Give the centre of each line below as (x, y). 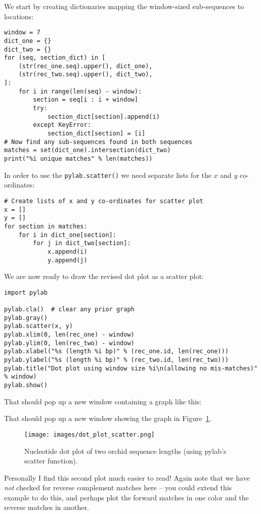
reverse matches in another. (47, 507)
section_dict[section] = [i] (96, 134)
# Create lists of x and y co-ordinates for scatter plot (104, 201)
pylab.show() (26, 385)
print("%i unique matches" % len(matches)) (78, 159)
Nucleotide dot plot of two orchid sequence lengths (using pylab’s (125, 451)
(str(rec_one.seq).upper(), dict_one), (85, 66)
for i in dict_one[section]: (67, 235)
